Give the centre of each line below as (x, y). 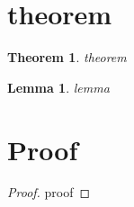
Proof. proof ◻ (49, 192)
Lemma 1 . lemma (58, 87)
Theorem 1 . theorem (67, 57)
